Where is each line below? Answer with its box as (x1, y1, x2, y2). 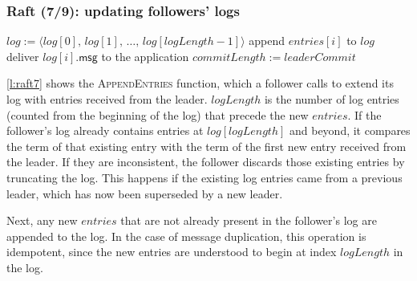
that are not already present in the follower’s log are (120, 212, 377, 229)
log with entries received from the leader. (6, 91, 208, 107)
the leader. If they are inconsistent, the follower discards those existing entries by (6, 153, 405, 170)
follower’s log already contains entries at (6, 122, 204, 139)
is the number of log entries (264, 91, 399, 107)
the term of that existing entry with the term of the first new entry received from (6, 137, 407, 154)
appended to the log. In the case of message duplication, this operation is (6, 227, 366, 244)
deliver (6, 47, 39, 64)
